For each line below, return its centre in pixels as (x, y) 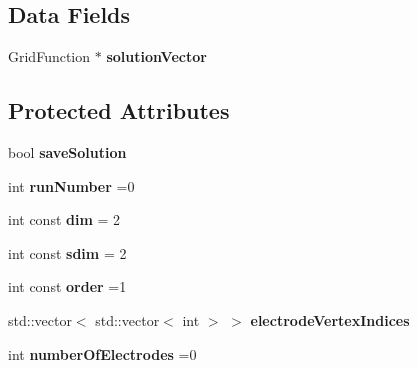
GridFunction (49, 56)
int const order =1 (67, 286)
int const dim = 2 (64, 219)
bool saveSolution (67, 152)
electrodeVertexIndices (330, 319)
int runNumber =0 (71, 185)
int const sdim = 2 (67, 252)
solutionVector (156, 56)
